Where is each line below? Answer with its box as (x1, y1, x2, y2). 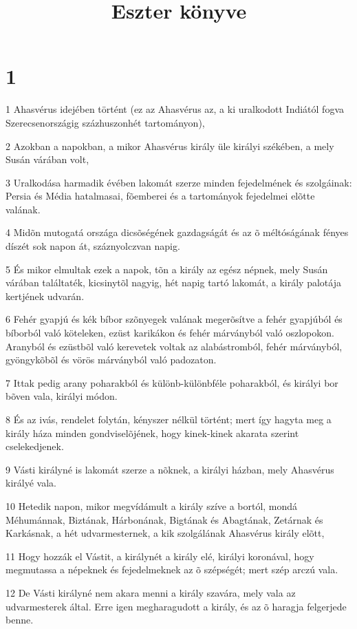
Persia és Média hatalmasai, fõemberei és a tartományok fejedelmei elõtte (6, 189, 315, 203)
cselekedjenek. (6, 439, 64, 454)
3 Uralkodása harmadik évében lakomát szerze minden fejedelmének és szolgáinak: (6, 175, 352, 189)
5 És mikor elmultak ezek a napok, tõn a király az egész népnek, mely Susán (6, 262, 328, 276)
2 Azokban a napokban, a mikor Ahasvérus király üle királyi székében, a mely (6, 138, 334, 153)
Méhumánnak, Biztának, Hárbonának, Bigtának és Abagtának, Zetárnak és (6, 512, 323, 526)
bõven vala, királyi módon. (6, 389, 118, 403)
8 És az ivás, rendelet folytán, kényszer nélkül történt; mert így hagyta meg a (6, 412, 332, 426)
